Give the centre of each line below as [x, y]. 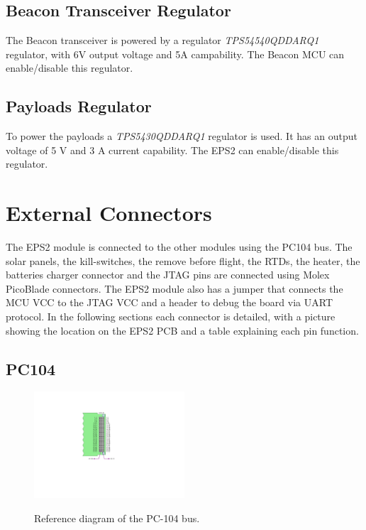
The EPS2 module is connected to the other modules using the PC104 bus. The [179, 247]
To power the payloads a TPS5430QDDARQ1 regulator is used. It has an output [182, 136]
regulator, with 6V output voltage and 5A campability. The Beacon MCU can [175, 54]
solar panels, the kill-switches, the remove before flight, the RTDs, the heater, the [183, 260]
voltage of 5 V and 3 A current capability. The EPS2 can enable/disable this [172, 150]
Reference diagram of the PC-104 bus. [117, 518]
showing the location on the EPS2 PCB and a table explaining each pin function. [182, 330]
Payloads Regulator [79, 106]
